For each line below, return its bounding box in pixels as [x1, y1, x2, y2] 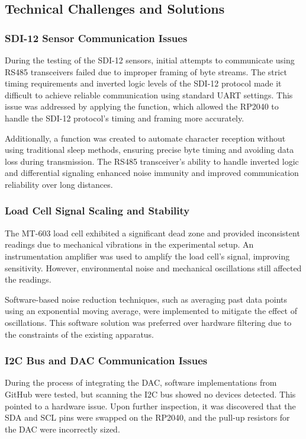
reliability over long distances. [5, 178, 113, 190]
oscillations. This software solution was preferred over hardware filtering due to [5, 316, 292, 328]
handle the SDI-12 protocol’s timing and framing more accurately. [5, 111, 244, 124]
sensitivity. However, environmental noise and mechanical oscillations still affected [5, 261, 302, 274]
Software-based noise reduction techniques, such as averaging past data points [5, 293, 288, 305]
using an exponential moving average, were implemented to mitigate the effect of [5, 305, 297, 317]
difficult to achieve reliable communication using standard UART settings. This [5, 88, 293, 101]
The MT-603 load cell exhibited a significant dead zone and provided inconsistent [5, 226, 300, 239]
